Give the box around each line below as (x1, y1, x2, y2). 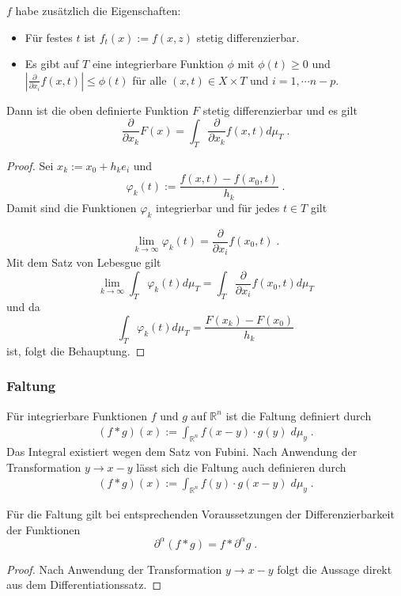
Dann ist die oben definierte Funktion (6, 101, 189, 118)
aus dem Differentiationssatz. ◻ (6, 576, 162, 593)
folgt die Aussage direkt (277, 560, 392, 577)
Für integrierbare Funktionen (6, 407, 148, 423)
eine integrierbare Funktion (92, 55, 224, 72)
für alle (132, 71, 167, 88)
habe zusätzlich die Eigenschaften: (15, 2, 181, 18)
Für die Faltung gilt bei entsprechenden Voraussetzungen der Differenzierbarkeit (6, 506, 395, 522)
